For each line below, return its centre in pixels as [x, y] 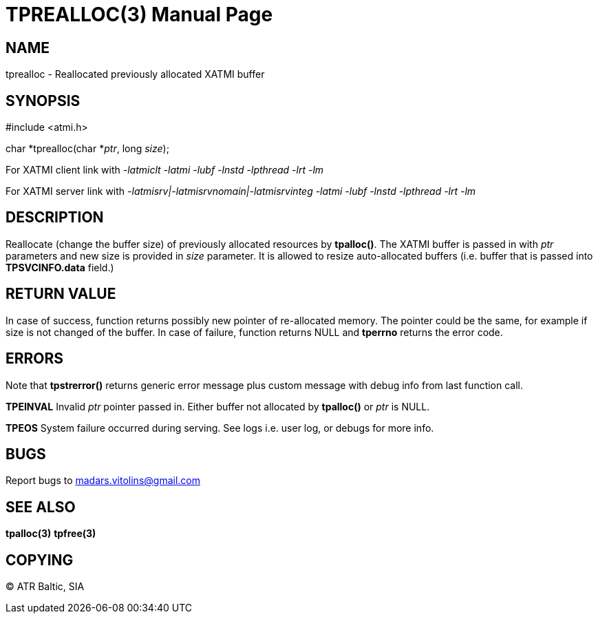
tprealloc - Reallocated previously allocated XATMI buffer [135, 74]
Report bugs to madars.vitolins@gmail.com [103, 481]
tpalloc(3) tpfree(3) [51, 534]
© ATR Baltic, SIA [45, 587]
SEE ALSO [41, 507]
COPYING [40, 560]
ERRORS [35, 359]
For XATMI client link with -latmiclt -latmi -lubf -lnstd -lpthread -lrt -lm [165, 170]
